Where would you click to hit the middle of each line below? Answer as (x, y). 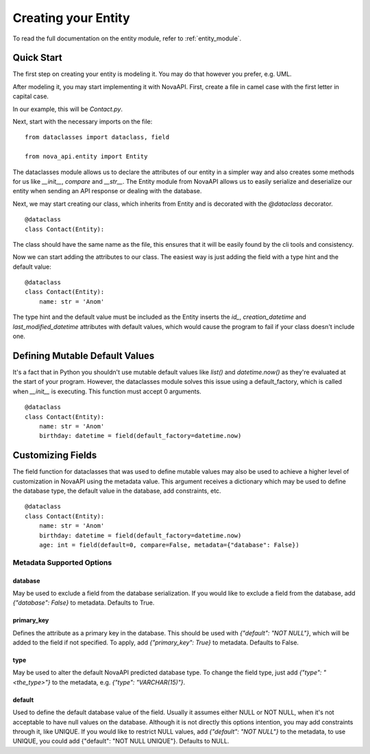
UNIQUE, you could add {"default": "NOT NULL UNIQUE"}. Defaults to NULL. (121, 741)
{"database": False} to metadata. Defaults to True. (84, 603)
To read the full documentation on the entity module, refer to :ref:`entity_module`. (127, 38)
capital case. (31, 97)
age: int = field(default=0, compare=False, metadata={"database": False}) (169, 545)
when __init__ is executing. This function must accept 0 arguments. (107, 391)
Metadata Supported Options (62, 562)
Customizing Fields (55, 455)
